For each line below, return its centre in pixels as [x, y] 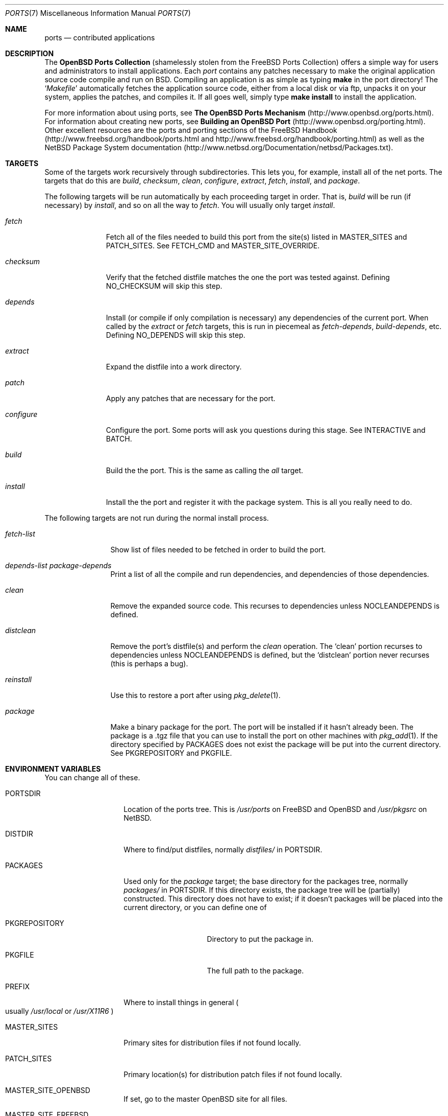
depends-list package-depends [58, 565]
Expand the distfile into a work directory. [174, 367]
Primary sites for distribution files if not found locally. [212, 1043]
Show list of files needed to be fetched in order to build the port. [218, 550]
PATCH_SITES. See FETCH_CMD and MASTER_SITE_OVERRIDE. [213, 246]
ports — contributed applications [100, 38]
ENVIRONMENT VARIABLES [53, 769]
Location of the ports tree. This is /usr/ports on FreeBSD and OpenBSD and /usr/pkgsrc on [275, 809]
